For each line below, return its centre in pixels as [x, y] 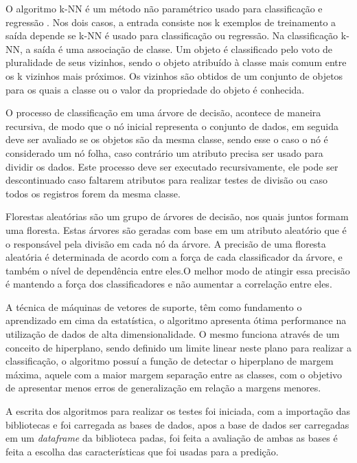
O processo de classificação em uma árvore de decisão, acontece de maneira [163, 112]
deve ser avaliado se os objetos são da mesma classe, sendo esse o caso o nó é [167, 139]
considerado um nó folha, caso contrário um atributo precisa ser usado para [164, 152]
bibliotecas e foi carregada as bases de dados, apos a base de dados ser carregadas [177, 424]
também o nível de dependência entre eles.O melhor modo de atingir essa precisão [178, 270]
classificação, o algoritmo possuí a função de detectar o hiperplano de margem [170, 361]
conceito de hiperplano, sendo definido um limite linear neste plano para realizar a [178, 347]
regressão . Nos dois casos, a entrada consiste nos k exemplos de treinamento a [171, 22]
